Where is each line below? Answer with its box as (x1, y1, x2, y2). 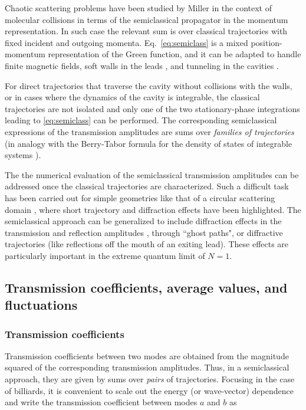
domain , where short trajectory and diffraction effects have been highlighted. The (5, 203, 301, 215)
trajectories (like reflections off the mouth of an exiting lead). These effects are (5, 238, 289, 250)
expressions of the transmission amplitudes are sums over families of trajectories (5, 125, 294, 137)
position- (251, 36, 282, 48)
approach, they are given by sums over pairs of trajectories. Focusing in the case (5, 373, 295, 385)
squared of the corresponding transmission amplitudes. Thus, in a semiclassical (5, 361, 289, 373)
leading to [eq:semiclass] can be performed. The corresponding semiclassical (5, 114, 277, 126)
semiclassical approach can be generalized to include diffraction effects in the (5, 215, 282, 227)
